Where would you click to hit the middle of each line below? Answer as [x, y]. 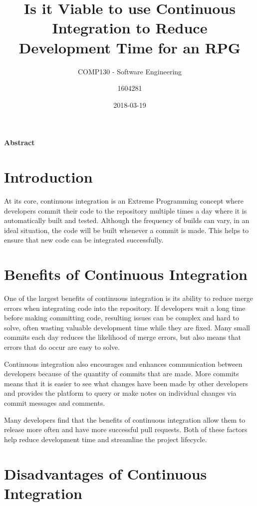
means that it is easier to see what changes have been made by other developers [126, 383]
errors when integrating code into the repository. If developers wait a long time [125, 308]
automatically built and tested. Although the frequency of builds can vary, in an [127, 220]
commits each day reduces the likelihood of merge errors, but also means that [123, 337]
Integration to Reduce [130, 28]
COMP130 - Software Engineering [130, 71]
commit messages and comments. [55, 403]
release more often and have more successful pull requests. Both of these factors [126, 429]
